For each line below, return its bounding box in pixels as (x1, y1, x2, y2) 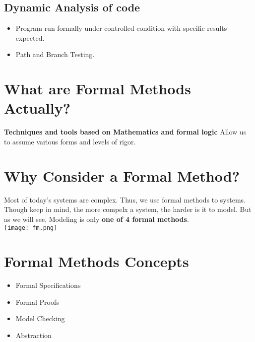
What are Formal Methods (4, 78, 191, 99)
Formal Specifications (15, 280, 81, 290)
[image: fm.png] (4, 224, 58, 232)
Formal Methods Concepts (4, 251, 189, 272)
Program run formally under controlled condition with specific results (15, 23, 227, 33)
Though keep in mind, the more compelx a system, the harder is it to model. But (4, 204, 252, 214)
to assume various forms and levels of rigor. (4, 136, 136, 146)
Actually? (4, 98, 70, 118)
